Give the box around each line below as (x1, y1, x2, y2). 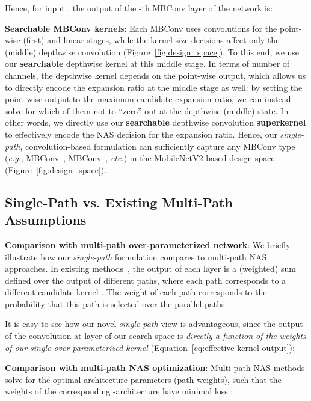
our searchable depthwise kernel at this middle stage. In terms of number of (5, 57, 290, 70)
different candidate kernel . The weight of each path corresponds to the (5, 286, 267, 298)
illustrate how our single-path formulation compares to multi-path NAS (5, 250, 267, 263)
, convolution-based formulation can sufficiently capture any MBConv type (20, 139, 295, 152)
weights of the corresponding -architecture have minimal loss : (5, 385, 233, 397)
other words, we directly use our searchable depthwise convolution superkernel (5, 116, 306, 129)
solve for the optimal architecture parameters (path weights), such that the (5, 373, 282, 385)
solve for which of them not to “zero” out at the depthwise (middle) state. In (5, 104, 289, 117)
